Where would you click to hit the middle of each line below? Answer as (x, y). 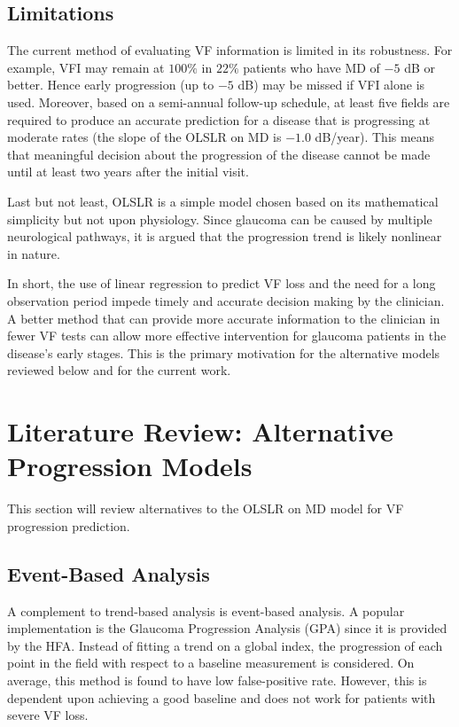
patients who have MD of (311, 67)
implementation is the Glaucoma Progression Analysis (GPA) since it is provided (227, 628)
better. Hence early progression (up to (111, 85)
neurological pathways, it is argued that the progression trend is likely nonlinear (225, 236)
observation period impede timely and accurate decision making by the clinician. (226, 300)
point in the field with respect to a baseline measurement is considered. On (211, 663)
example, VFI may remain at (86, 67)
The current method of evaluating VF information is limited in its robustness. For (230, 50)
